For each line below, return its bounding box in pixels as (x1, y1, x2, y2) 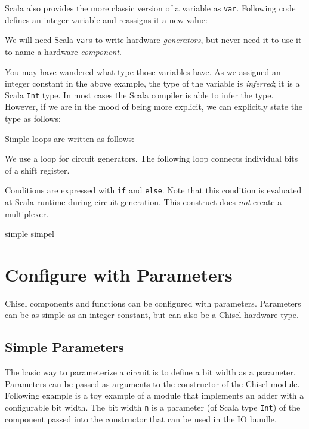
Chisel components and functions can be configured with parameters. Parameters (5, 297, 301, 309)
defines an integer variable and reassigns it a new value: (5, 13, 208, 26)
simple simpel (5, 227, 54, 240)
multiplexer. (5, 207, 49, 220)
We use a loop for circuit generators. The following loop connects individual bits (5, 152, 298, 165)
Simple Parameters (5, 338, 124, 356)
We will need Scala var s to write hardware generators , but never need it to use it (5, 33, 302, 46)
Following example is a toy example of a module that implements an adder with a (5, 389, 304, 402)
